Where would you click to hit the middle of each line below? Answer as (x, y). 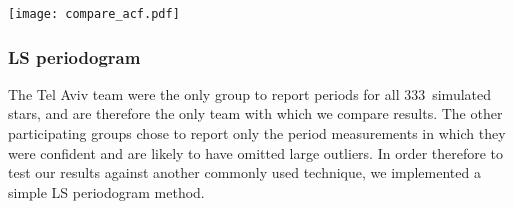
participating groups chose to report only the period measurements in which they (257, 133)
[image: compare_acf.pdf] (94, 14)
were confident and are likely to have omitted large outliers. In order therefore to (256, 152)
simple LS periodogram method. (106, 191)
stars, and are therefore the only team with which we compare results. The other (255, 113)
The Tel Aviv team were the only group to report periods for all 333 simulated (250, 93)
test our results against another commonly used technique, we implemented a (244, 172)
